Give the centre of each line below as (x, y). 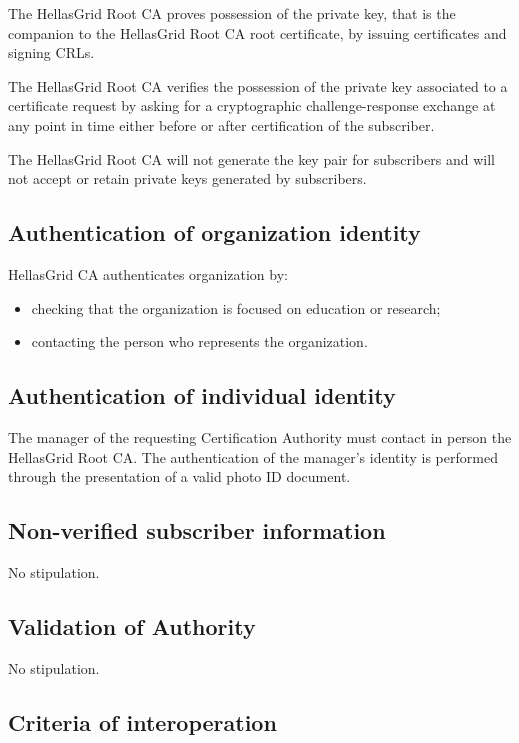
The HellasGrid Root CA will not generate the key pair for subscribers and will (251, 158)
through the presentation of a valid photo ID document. (179, 476)
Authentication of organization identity (214, 232)
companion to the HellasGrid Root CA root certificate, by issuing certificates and (257, 32)
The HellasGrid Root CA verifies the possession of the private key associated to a (258, 85)
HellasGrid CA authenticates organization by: (148, 273)
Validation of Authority (132, 625)
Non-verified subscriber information (197, 530)
